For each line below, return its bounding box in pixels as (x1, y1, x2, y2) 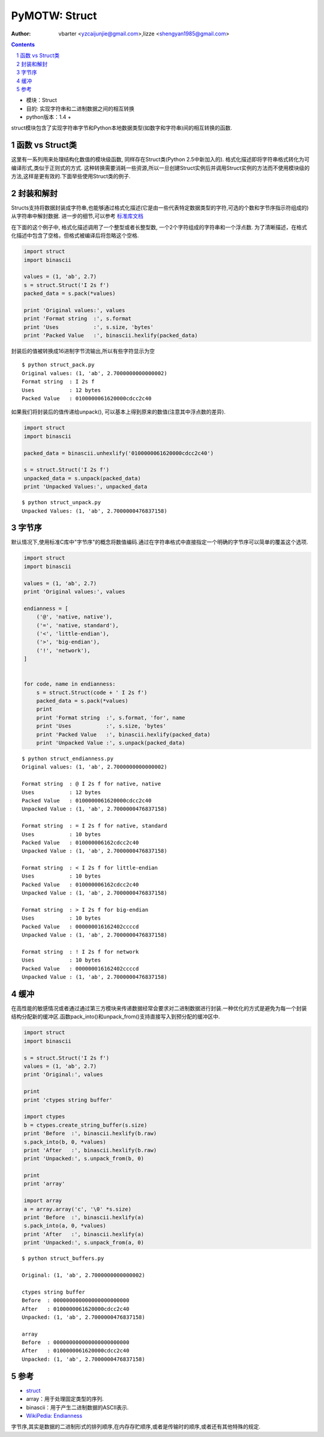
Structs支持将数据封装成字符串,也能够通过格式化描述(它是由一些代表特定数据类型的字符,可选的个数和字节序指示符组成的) (11, 204, 309, 211)
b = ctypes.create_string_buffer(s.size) (23, 1121, 148, 1128)
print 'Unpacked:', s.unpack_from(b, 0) (23, 1155, 144, 1162)
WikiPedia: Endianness (26, 1412, 83, 1419)
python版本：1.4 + (26, 113, 71, 121)
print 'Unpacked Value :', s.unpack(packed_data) (36, 740, 185, 747)
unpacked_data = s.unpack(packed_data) (23, 475, 141, 481)
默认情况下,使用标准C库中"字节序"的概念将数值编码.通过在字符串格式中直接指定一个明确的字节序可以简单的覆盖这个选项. (11, 538, 308, 546)
